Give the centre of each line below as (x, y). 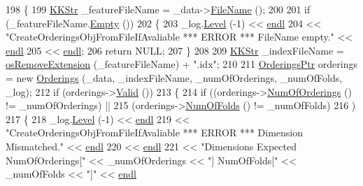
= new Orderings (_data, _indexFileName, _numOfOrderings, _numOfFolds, (174, 77)
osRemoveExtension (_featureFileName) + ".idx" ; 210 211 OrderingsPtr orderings (182, 64)
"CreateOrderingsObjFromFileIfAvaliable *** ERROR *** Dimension (154, 133)
